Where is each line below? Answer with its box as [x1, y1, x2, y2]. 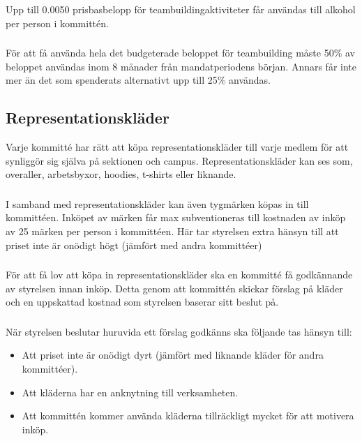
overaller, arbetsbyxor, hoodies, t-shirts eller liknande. [6, 167, 236, 181]
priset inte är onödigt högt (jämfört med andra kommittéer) [6, 237, 262, 252]
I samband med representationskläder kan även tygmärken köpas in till [6, 196, 309, 211]
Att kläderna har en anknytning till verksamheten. [22, 384, 239, 399]
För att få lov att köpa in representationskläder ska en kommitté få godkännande [6, 267, 353, 282]
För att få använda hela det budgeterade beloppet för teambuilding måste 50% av [6, 45, 356, 60]
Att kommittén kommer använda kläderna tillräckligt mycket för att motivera [22, 408, 354, 423]
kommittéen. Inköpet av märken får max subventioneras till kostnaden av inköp [6, 210, 346, 225]
